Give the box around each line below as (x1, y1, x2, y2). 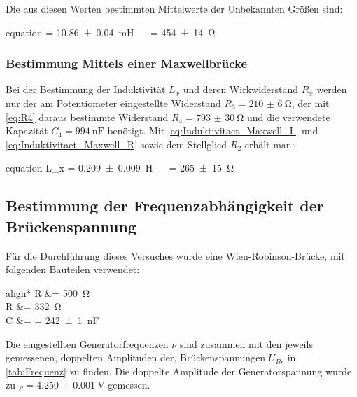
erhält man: (244, 137, 295, 151)
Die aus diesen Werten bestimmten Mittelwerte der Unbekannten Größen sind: (6, 1, 343, 15)
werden (316, 82, 347, 97)
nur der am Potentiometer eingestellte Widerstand (6, 96, 221, 110)
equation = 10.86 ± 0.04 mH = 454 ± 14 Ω (6, 25, 216, 39)
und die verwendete (247, 109, 330, 124)
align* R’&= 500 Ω (6, 285, 90, 300)
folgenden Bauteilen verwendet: (6, 262, 140, 277)
